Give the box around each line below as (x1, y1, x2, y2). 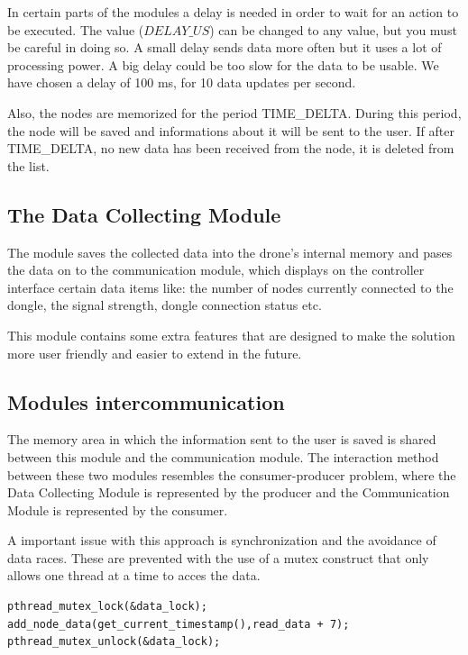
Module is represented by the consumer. (7, 500, 228, 519)
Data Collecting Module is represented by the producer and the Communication (7, 483, 450, 502)
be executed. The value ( (7, 20, 144, 39)
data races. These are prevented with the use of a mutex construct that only (7, 548, 429, 567)
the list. (7, 156, 50, 175)
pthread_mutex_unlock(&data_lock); (7, 635, 221, 649)
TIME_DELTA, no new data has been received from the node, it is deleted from (7, 139, 454, 158)
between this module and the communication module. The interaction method (7, 447, 439, 466)
